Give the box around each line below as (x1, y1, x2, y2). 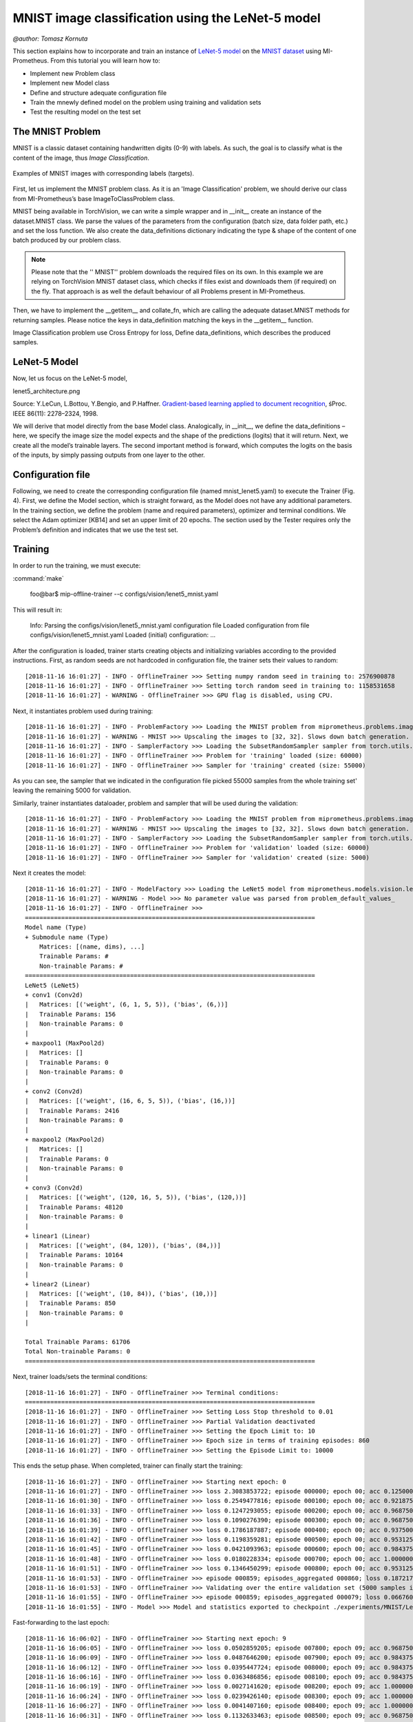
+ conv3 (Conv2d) (25, 1183, 83, 1192)
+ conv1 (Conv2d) (25, 990, 83, 999)
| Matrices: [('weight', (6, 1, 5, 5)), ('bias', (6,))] (25, 1001, 229, 1008)
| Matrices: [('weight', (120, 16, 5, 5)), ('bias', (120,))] (25, 1194, 247, 1201)
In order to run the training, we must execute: (12, 561, 141, 570)
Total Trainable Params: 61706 (25, 1338, 131, 1346)
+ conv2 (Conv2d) (25, 1087, 83, 1095)
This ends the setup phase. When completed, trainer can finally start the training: (12, 1462, 243, 1470)
